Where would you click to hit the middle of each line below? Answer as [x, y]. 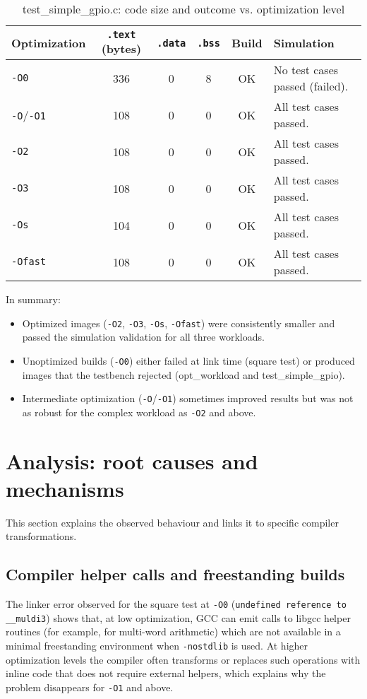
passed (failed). [311, 86]
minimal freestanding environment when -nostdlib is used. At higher [157, 646]
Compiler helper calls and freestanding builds [175, 574]
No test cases [306, 70]
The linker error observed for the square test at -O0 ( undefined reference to [176, 604]
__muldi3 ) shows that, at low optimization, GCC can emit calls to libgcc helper [178, 617]
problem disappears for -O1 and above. [90, 687]
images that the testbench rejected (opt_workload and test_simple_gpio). [183, 374]
